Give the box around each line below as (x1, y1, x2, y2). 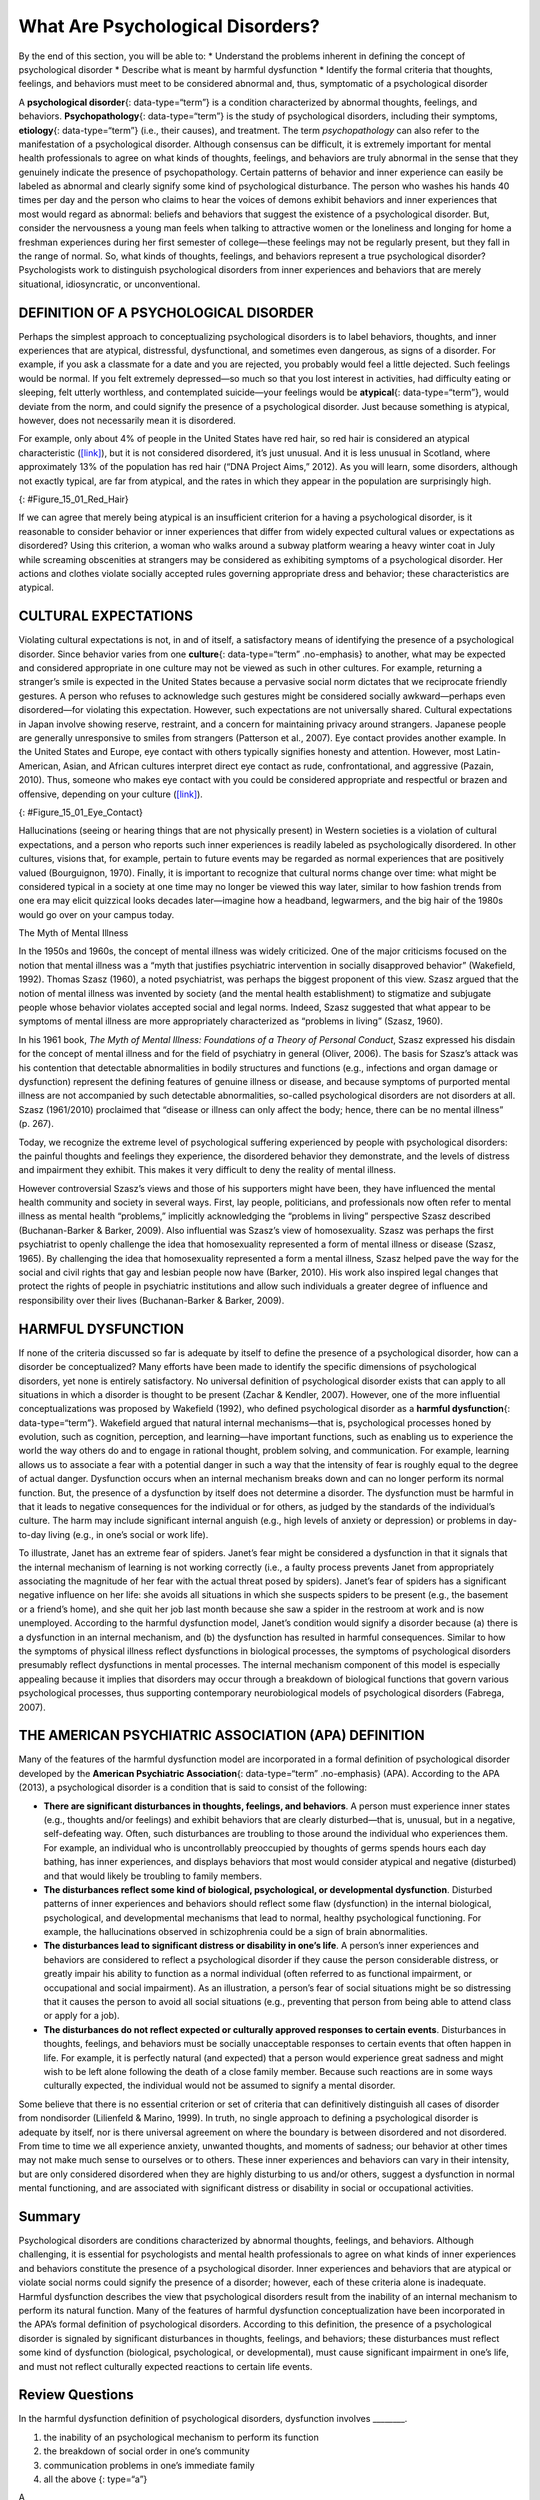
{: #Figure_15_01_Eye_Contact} (18, 806, 144, 818)
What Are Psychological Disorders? (18, 15, 320, 37)
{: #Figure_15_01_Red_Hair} (18, 493, 129, 505)
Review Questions (18, 2386, 134, 2404)
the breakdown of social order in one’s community (43, 2445, 250, 2457)
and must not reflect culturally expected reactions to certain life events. (18, 2360, 313, 2372)
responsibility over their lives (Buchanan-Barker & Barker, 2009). (18, 1294, 285, 1306)
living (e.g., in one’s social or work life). (48, 1528, 209, 1540)
